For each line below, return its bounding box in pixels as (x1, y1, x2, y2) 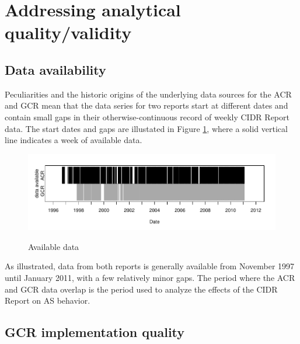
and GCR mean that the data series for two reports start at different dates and (5, 99, 288, 112)
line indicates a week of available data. (5, 134, 142, 146)
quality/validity (5, 20, 132, 44)
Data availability (5, 60, 106, 78)
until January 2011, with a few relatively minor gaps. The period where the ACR (5, 271, 295, 283)
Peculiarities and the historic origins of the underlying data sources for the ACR (5, 88, 292, 100)
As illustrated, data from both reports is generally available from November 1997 (5, 260, 295, 272)
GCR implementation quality (5, 323, 185, 341)
